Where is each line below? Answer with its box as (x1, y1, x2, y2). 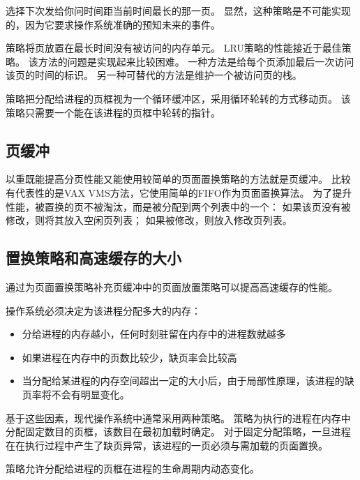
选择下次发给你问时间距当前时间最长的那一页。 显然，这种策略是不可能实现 (6, 3, 351, 17)
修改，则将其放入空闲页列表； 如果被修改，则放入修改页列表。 (6, 213, 292, 227)
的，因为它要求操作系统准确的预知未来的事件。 (6, 17, 220, 31)
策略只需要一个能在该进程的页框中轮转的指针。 (6, 105, 220, 119)
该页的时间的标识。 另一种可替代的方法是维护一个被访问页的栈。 (6, 68, 302, 82)
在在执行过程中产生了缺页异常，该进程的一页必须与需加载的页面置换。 (6, 437, 328, 452)
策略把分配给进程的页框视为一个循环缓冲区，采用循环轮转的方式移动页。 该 (6, 91, 351, 105)
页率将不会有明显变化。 (22, 387, 130, 401)
